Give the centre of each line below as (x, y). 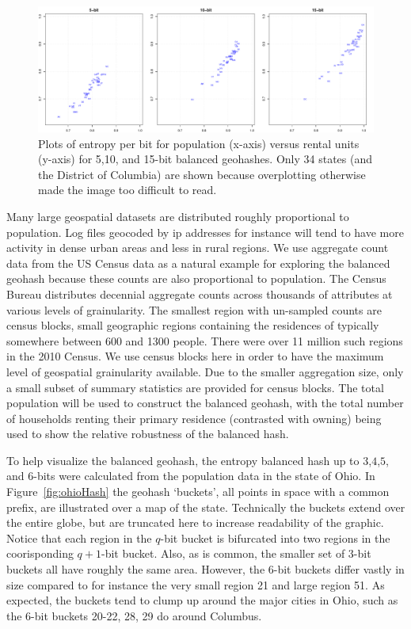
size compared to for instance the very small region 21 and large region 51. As (196, 584)
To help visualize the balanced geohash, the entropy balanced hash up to (183, 460)
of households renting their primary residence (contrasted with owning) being (194, 418)
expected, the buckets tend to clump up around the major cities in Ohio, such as (202, 600)
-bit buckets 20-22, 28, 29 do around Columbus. (147, 615)
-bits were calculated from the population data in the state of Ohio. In (204, 476)
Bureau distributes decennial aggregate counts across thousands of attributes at (200, 294)
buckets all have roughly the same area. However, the (136, 569)
